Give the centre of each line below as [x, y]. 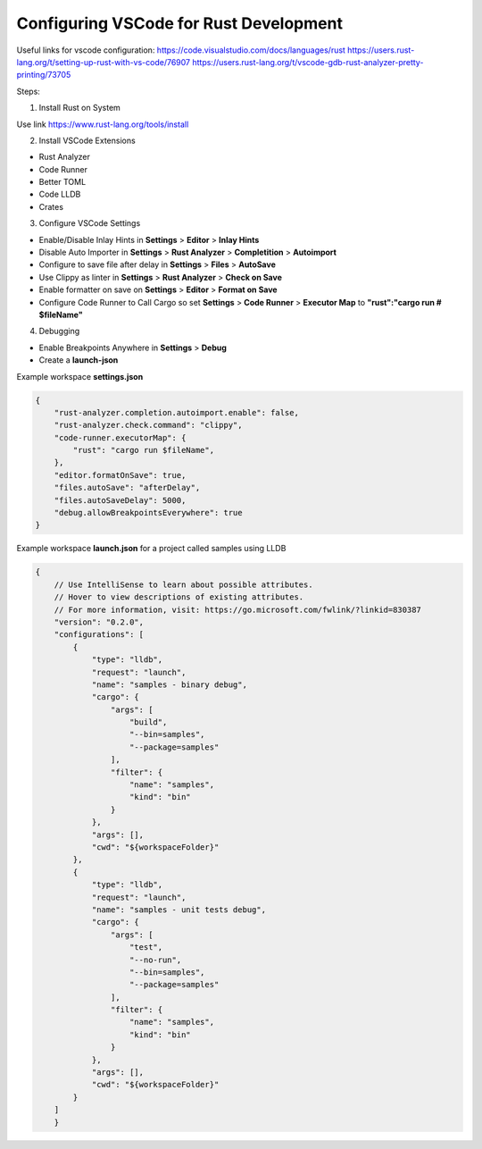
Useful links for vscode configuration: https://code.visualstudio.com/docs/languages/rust [181, 50]
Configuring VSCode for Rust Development [180, 23]
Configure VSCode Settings [90, 223]
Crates [51, 206]
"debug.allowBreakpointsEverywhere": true [148, 513]
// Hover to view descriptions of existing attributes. [179, 597]
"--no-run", [156, 960]
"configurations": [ [99, 635]
